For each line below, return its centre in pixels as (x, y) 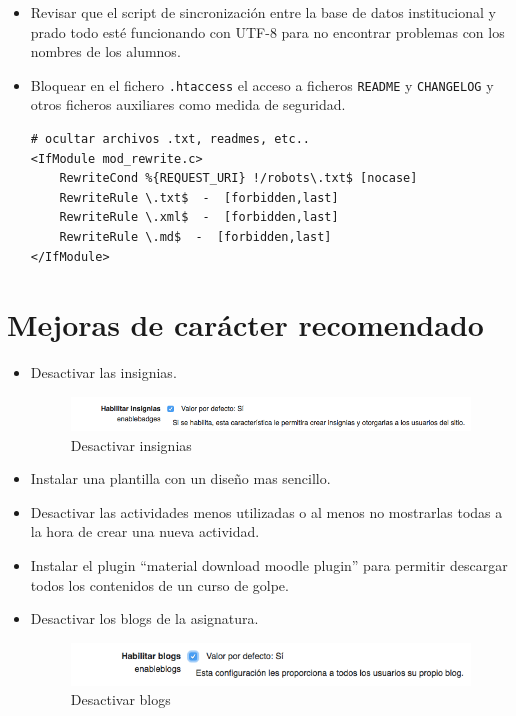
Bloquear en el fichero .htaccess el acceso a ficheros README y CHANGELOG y (262, 84)
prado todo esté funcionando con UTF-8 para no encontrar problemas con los (267, 31)
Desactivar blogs (120, 699)
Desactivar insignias (131, 444)
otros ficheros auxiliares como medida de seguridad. (188, 104)
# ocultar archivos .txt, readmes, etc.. (170, 139)
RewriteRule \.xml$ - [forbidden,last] (199, 217)
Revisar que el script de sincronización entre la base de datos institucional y (263, 12)
